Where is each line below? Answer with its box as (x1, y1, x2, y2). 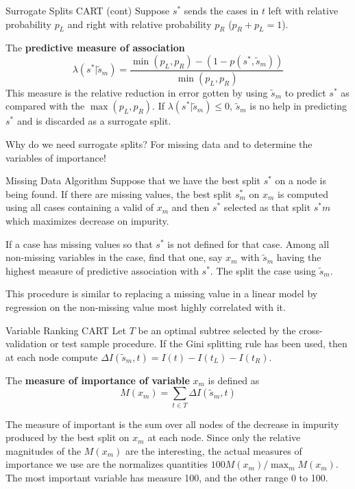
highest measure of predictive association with (5, 263, 199, 277)
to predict (284, 85, 326, 99)
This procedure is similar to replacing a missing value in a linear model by (5, 286, 318, 301)
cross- (299, 323, 323, 337)
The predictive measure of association (5, 40, 185, 55)
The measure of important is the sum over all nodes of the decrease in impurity (5, 416, 339, 431)
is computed (278, 186, 329, 201)
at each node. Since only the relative (147, 430, 301, 444)
